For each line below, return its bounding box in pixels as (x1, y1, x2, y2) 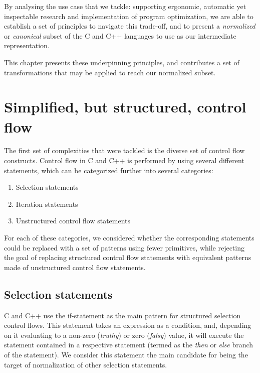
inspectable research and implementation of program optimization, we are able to (4, 11, 253, 21)
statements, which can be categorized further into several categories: (4, 165, 213, 175)
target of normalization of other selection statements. (4, 359, 167, 369)
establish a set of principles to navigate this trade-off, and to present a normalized (4, 21, 255, 31)
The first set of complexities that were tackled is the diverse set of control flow (4, 145, 245, 156)
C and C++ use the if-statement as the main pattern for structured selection (4, 310, 241, 320)
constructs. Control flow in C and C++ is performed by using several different (4, 155, 244, 166)
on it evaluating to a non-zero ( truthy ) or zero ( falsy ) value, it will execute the (4, 329, 244, 340)
